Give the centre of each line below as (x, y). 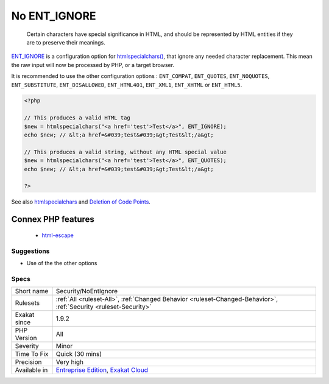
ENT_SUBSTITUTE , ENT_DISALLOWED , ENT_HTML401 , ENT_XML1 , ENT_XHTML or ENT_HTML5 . (127, 85)
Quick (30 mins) (79, 354)
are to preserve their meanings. (66, 42)
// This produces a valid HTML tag (77, 118)
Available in (31, 370)
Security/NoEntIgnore (87, 291)
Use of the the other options (62, 263)
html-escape (58, 235)
